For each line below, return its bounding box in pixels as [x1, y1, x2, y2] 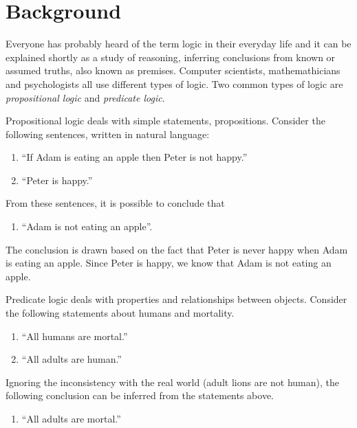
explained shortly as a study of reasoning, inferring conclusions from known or [6, 49, 336, 64]
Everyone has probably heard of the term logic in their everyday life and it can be [6, 36, 351, 51]
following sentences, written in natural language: [6, 126, 210, 141]
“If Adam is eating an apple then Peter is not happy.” [21, 150, 248, 164]
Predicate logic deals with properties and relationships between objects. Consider [6, 292, 347, 306]
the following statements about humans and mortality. [6, 306, 235, 320]
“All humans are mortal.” [21, 328, 128, 343]
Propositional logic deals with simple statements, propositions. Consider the [6, 113, 325, 128]
